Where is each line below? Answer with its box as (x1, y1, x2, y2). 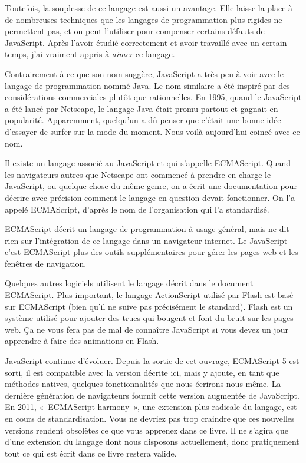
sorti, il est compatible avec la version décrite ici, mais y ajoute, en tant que (5, 366, 279, 378)
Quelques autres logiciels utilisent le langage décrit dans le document (5, 277, 254, 289)
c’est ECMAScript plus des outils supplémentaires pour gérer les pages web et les (5, 246, 298, 258)
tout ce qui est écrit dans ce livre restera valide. (5, 447, 177, 459)
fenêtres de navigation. (5, 257, 87, 269)
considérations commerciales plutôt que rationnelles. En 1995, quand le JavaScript (5, 91, 302, 103)
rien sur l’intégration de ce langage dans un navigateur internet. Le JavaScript (5, 234, 288, 246)
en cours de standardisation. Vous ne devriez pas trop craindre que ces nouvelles (5, 412, 295, 424)
